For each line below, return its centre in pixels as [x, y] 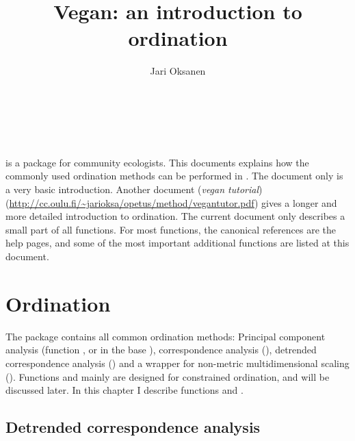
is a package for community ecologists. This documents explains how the [157, 162]
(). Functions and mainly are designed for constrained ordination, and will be [168, 376]
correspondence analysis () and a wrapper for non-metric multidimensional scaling [177, 363]
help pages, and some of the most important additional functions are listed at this [177, 243]
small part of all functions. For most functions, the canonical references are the [171, 229]
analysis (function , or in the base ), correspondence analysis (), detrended [161, 350]
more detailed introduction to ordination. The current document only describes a [175, 216]
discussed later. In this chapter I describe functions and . [124, 390]
